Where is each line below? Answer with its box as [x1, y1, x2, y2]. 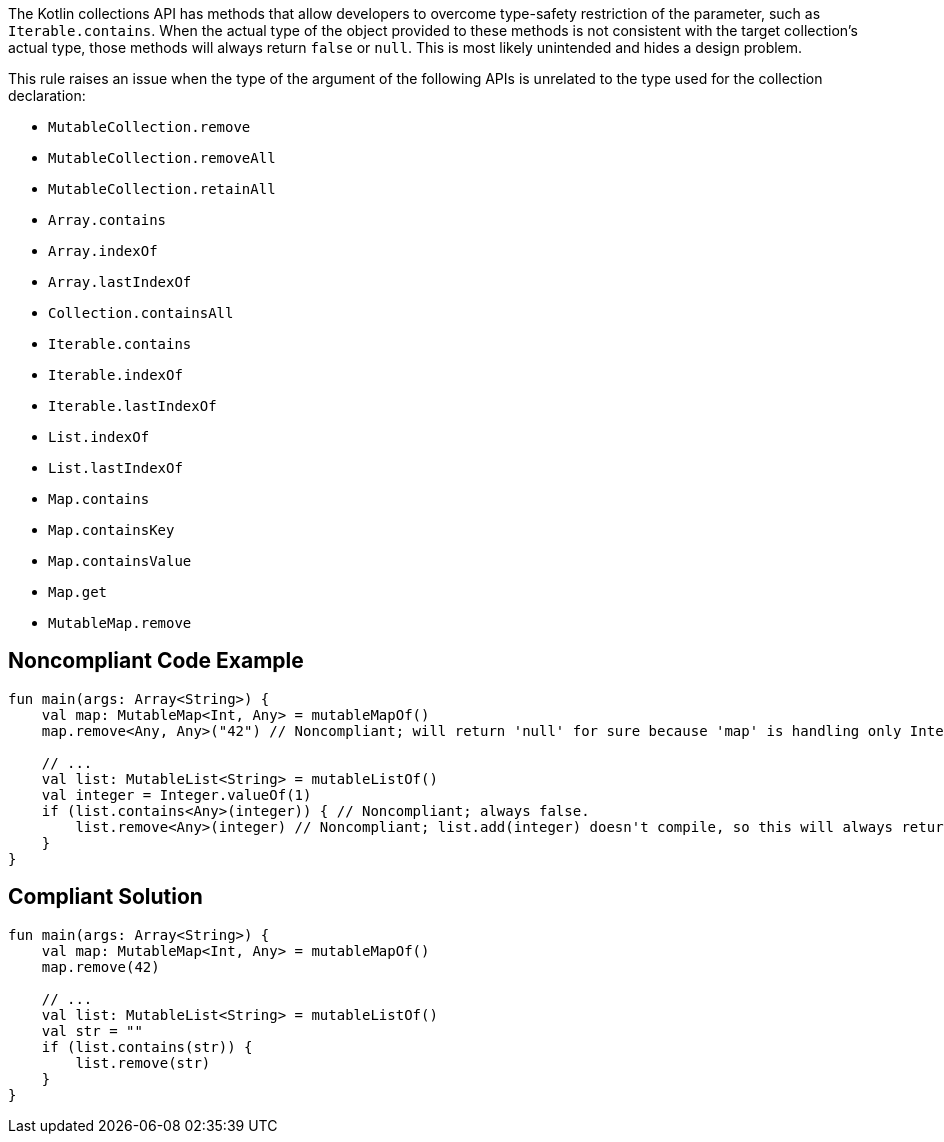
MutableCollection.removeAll [48, 150, 276, 166]
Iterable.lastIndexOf [48, 398, 217, 414]
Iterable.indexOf [48, 367, 183, 383]
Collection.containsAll [48, 305, 234, 321]
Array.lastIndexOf [48, 274, 192, 290]
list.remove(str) [75, 1054, 211, 1071]
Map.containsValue [48, 553, 192, 569]
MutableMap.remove [48, 615, 192, 631]
